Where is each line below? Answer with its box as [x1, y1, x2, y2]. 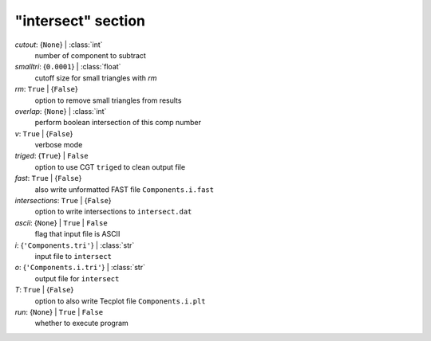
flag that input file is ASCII [34, 229, 121, 239]
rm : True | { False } [14, 84, 79, 94]
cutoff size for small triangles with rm [34, 73, 157, 83]
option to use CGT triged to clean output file [34, 162, 186, 171]
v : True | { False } [14, 128, 73, 139]
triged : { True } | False [14, 151, 89, 161]
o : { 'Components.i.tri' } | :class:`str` [14, 263, 145, 272]
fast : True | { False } [14, 174, 82, 183]
